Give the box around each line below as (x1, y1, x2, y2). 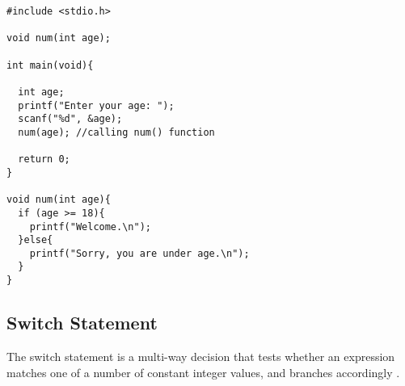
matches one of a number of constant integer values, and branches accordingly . (6, 363, 400, 380)
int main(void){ (6, 59, 94, 71)
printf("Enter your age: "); (18, 99, 175, 111)
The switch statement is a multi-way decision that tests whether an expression (6, 347, 395, 364)
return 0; (18, 153, 70, 166)
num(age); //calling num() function (18, 126, 215, 138)
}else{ (18, 234, 53, 246)
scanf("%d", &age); (18, 113, 123, 125)
